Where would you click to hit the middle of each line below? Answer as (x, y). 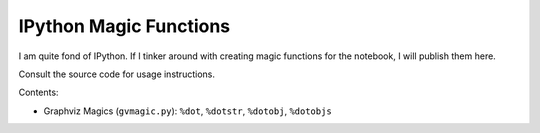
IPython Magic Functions (124, 26)
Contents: (38, 92)
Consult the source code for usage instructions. (116, 74)
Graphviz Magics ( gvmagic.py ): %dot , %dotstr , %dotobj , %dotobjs (187, 111)
